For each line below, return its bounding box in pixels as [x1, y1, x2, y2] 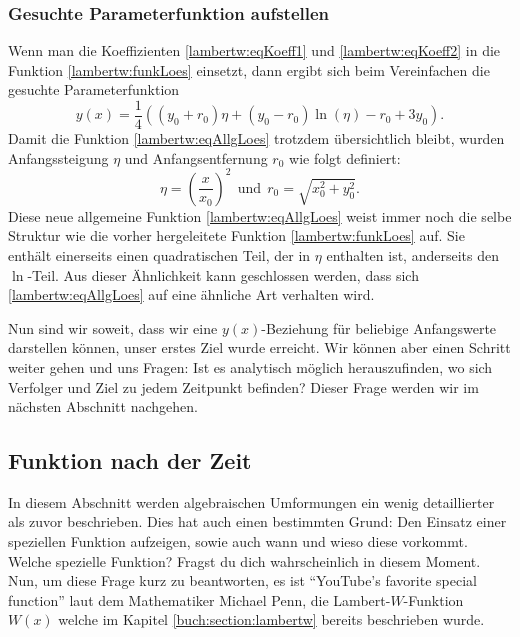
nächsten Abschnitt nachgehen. [8, 396, 198, 417]
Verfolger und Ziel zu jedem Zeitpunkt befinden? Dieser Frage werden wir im [8, 376, 479, 397]
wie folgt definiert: [289, 147, 401, 168]
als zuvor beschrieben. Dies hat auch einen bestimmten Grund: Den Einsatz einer [8, 511, 507, 532]
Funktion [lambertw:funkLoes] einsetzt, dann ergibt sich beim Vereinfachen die [8, 59, 490, 80]
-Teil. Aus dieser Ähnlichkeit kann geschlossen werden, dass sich [27, 264, 419, 285]
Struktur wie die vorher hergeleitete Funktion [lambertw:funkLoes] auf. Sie [8, 225, 465, 246]
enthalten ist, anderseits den [326, 244, 499, 265]
